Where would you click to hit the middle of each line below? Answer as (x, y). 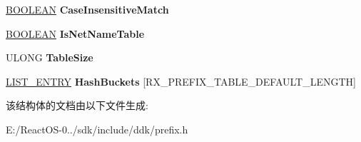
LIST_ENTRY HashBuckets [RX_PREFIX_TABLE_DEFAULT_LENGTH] (181, 81)
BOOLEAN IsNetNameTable (75, 33)
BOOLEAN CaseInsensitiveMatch (87, 9)
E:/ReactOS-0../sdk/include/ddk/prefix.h (97, 129)
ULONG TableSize (50, 57)
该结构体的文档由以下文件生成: (77, 105)
